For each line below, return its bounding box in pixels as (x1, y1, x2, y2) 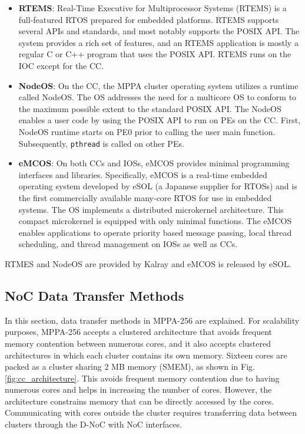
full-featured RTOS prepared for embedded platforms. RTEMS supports (18, 13, 279, 25)
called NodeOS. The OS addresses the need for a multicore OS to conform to (18, 91, 297, 103)
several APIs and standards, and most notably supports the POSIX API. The (18, 25, 300, 37)
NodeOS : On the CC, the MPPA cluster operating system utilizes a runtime (18, 79, 299, 91)
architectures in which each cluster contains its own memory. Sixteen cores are (5, 348, 287, 361)
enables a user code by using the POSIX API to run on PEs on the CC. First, (18, 114, 301, 126)
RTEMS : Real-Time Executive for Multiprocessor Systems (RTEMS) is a (18, 2, 287, 14)
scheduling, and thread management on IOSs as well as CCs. (18, 238, 238, 250)
